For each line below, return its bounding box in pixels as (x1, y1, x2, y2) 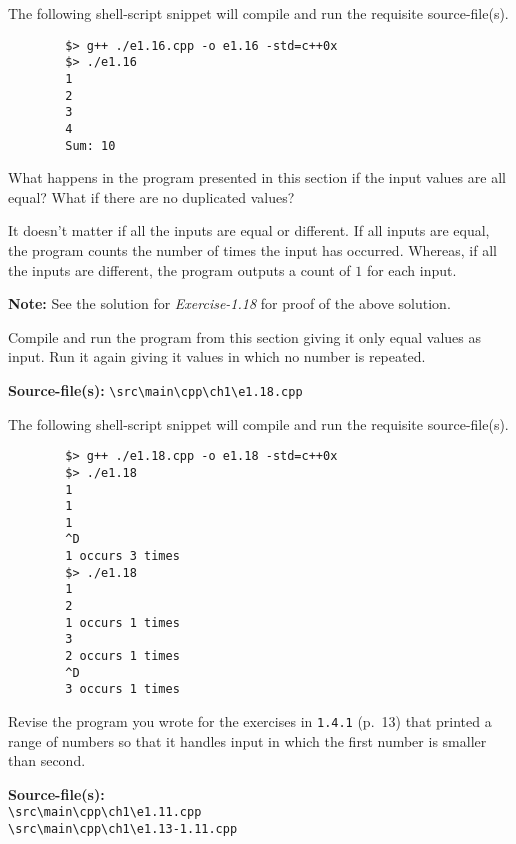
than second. (8, 750, 86, 771)
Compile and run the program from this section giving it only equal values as (8, 326, 481, 347)
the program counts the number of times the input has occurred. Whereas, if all (8, 239, 497, 260)
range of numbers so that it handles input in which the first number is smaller (8, 730, 487, 751)
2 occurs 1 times (65, 649, 180, 664)
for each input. (366, 259, 457, 280)
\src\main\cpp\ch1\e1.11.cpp (8, 805, 202, 820)
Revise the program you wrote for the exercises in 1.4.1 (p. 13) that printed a (8, 711, 492, 732)
